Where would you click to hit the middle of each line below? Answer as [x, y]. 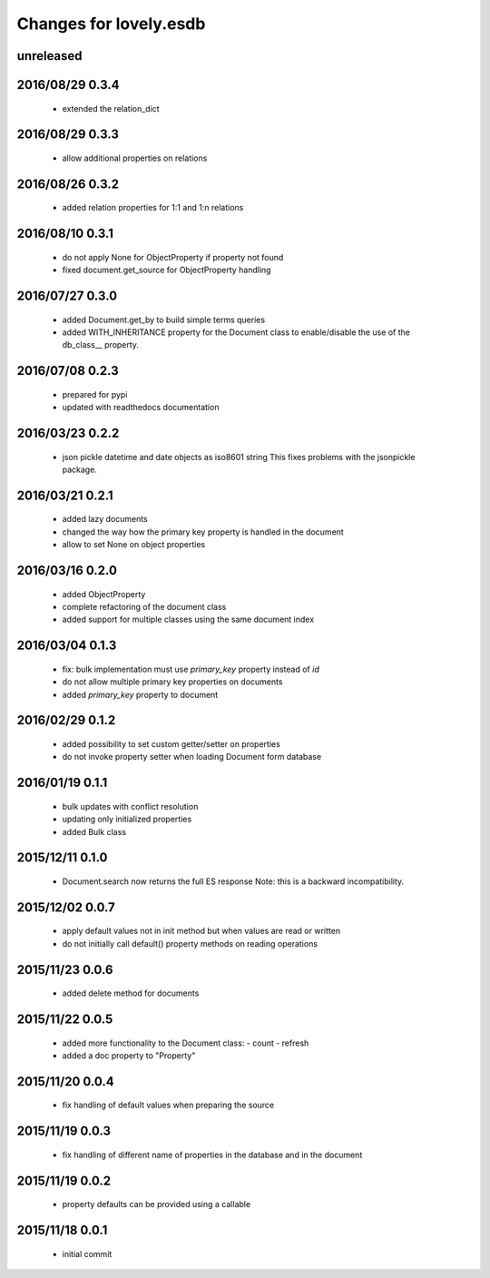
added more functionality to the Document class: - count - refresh [186, 1043]
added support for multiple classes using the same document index [188, 619]
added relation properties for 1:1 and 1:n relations [153, 208]
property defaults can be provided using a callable [157, 1204]
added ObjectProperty [104, 594]
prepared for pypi [95, 394]
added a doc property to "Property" [129, 1055]
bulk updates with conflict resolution [130, 806]
